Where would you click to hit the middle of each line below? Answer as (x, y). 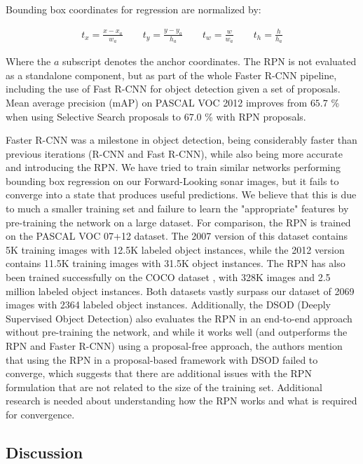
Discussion (44, 452)
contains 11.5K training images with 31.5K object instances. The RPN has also (176, 263)
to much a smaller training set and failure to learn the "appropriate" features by (177, 209)
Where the (28, 61)
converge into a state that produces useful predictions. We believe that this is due (181, 195)
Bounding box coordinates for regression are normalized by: (133, 9)
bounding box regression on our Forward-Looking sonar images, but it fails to (172, 180)
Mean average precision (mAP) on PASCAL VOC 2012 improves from (157, 102)
